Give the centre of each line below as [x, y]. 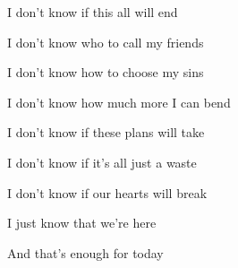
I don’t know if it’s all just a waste [102, 162]
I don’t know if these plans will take [106, 132]
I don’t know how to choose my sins [106, 72]
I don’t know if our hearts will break [107, 192]
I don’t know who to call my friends [106, 42]
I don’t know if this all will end [93, 12]
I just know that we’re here [82, 223]
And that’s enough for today [85, 252]
